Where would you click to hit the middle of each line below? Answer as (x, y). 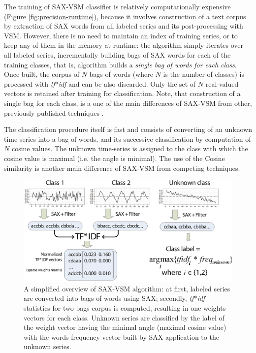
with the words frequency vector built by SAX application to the (121, 337)
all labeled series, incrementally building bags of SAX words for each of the (117, 54)
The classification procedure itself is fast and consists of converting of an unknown (128, 129)
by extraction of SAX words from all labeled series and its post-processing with (124, 26)
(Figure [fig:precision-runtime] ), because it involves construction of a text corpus (125, 16)
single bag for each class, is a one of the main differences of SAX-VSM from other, (128, 103)
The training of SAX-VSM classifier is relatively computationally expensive (117, 6)
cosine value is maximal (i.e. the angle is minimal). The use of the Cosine (114, 158)
